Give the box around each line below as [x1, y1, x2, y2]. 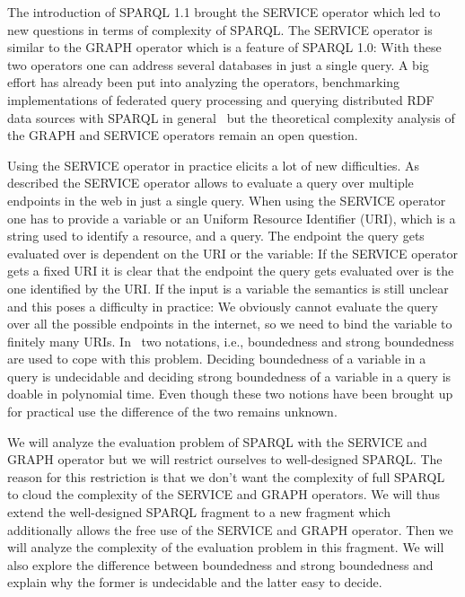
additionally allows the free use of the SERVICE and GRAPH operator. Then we [7, 520, 453, 539]
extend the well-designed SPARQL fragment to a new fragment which [7, 503, 390, 522]
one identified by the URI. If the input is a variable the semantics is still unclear [7, 278, 449, 297]
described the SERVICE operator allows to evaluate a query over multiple [7, 173, 414, 192]
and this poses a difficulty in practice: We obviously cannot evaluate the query [7, 296, 438, 315]
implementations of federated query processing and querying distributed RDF [7, 90, 434, 109]
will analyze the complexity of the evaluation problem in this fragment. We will [7, 538, 444, 557]
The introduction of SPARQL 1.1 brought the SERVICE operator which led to [7, 3, 441, 21]
